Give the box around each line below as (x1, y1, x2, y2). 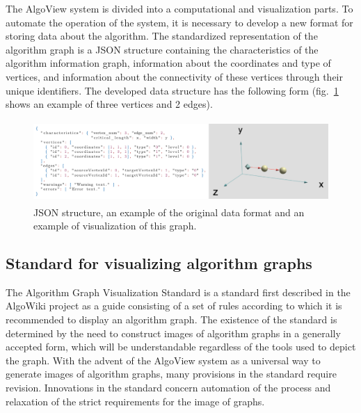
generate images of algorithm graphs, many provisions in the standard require (6, 366, 337, 381)
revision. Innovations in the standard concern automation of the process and (6, 380, 331, 395)
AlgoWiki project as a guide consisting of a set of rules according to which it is (6, 298, 342, 313)
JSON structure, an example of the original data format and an (33, 204, 305, 219)
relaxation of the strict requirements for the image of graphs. (6, 394, 265, 408)
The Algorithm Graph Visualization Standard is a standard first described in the (6, 284, 351, 299)
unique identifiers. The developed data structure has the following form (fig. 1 (6, 83, 339, 97)
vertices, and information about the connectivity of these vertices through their (6, 69, 344, 83)
